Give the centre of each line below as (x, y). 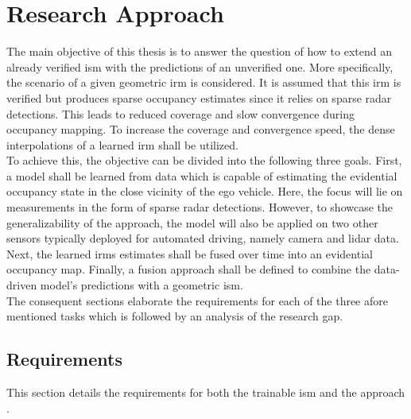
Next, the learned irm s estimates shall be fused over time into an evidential (190, 253)
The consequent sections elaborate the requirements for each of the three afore (197, 300)
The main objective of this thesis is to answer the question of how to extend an (200, 51)
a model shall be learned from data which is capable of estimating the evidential (202, 175)
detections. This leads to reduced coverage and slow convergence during (180, 113)
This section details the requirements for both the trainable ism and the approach (206, 392)
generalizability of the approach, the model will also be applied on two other (192, 222)
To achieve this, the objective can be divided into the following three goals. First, (204, 160)
